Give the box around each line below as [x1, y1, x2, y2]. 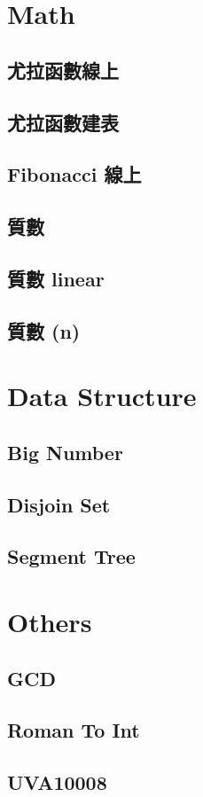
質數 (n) [7, 316, 81, 344]
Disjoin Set [7, 490, 111, 518]
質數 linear [7, 264, 105, 292]
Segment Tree [7, 543, 136, 570]
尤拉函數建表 [7, 108, 119, 136]
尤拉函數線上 [7, 56, 119, 83]
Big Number [7, 438, 123, 465]
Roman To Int [7, 716, 140, 744]
